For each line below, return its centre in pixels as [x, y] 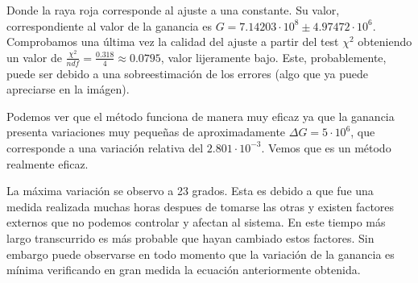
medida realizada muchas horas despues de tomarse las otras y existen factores [201, 206]
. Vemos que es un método [326, 147]
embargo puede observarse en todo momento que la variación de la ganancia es [201, 254]
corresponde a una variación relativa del [105, 147]
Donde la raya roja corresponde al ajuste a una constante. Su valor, [173, 10]
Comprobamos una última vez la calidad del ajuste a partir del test [173, 42]
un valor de [34, 57]
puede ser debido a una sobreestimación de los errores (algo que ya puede [187, 73]
